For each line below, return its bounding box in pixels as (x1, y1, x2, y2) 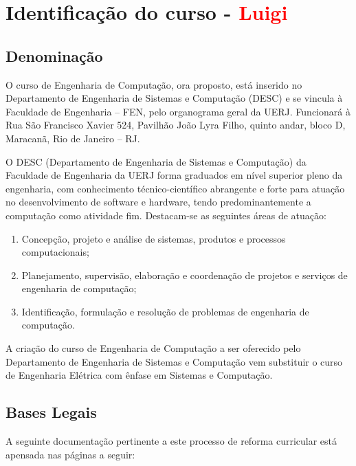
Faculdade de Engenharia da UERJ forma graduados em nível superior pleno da (5, 168, 343, 182)
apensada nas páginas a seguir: (5, 447, 135, 461)
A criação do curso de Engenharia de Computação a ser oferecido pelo (5, 341, 301, 355)
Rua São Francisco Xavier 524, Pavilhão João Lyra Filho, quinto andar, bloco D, (5, 118, 346, 132)
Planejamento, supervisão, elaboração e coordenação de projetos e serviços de (21, 267, 348, 282)
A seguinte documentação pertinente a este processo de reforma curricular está (5, 434, 337, 448)
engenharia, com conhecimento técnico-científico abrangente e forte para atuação (5, 181, 345, 195)
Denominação (5, 45, 103, 66)
